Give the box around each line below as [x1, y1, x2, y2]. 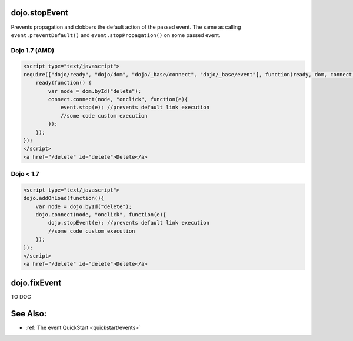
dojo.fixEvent [11, 278, 62, 287]
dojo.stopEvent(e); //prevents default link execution [48, 219, 210, 226]
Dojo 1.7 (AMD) [11, 46, 55, 54]
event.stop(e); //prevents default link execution [60, 104, 210, 111]
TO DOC [11, 293, 32, 300]
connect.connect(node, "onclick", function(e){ [48, 96, 188, 103]
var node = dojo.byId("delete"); [35, 203, 132, 210]
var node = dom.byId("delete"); [48, 88, 141, 94]
